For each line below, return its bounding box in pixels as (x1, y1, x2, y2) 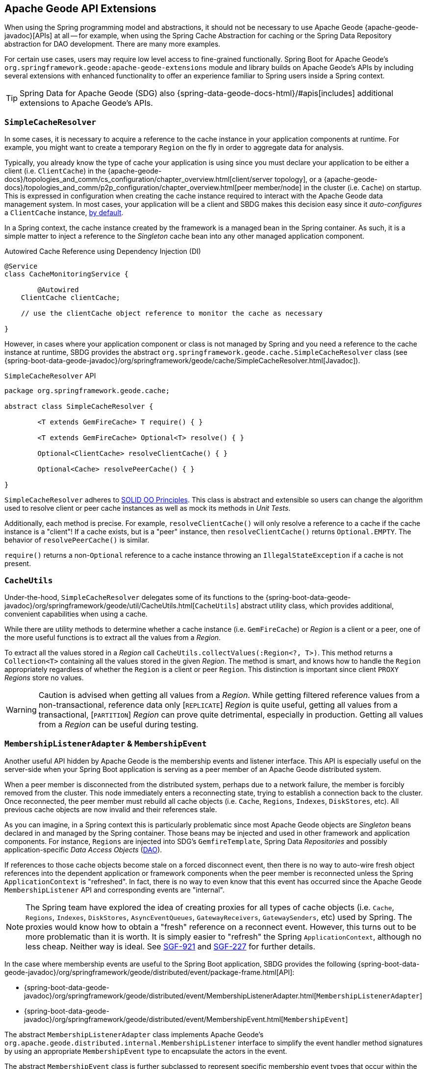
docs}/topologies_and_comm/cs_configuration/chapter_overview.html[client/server (4, 175, 273, 184)
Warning (6, 704, 37, 715)
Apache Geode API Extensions (4, 2, 156, 15)
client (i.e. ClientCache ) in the (4, 167, 106, 175)
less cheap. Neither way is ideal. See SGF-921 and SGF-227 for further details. (25, 941, 316, 951)
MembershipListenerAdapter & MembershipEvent (4, 739, 207, 749)
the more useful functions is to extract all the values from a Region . (4, 633, 221, 642)
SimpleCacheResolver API (4, 372, 96, 380)
